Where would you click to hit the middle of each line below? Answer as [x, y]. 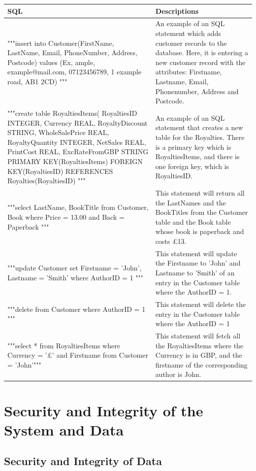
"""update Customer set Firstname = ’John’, [75, 268]
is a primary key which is [193, 147]
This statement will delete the [200, 304]
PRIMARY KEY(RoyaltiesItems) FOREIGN [75, 161]
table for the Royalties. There [200, 137]
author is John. [178, 374]
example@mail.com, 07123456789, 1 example [75, 72]
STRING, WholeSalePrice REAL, [58, 132]
